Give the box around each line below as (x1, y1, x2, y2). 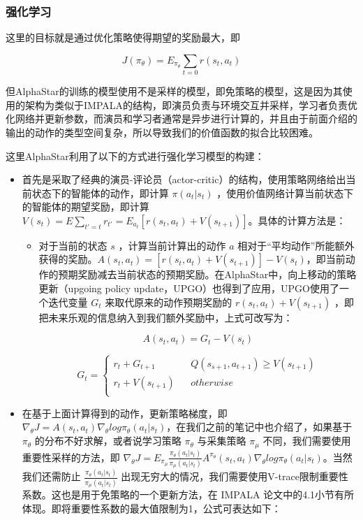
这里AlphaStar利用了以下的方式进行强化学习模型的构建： (6, 148, 265, 163)
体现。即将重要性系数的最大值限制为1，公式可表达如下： (22, 501, 281, 516)
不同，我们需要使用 (262, 433, 351, 448)
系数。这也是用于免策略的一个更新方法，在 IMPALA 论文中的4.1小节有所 (22, 487, 355, 502)
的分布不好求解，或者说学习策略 (34, 433, 181, 448)
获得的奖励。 (38, 252, 98, 266)
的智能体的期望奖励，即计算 (22, 199, 149, 214)
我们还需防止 (22, 469, 81, 484)
